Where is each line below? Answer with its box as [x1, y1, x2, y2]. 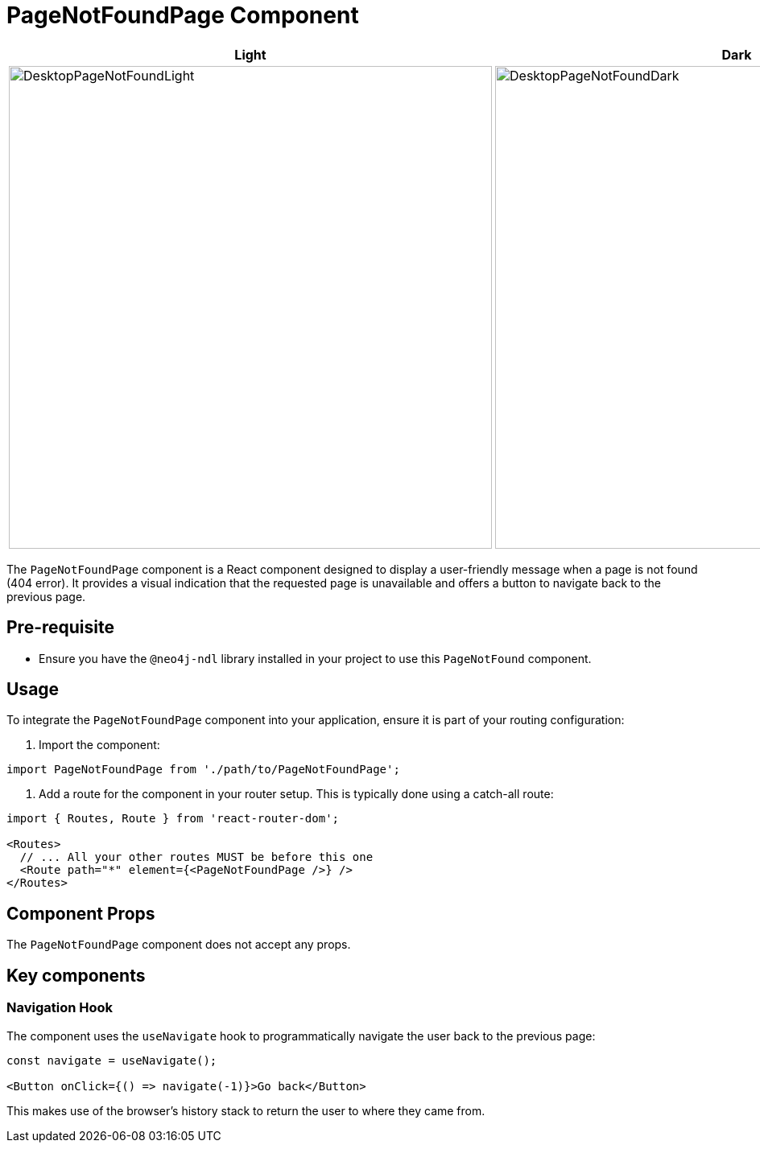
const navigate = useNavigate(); [6, 1053, 217, 1067]
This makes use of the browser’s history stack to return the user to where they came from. [6, 1103, 485, 1118]
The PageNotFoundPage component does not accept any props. [6, 937, 351, 952]
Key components [6, 965, 146, 986]
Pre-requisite [6, 617, 114, 638]
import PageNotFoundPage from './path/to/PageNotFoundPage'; [6, 763, 400, 776]
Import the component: [39, 738, 160, 752]
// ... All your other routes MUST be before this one [19, 850, 374, 864]
